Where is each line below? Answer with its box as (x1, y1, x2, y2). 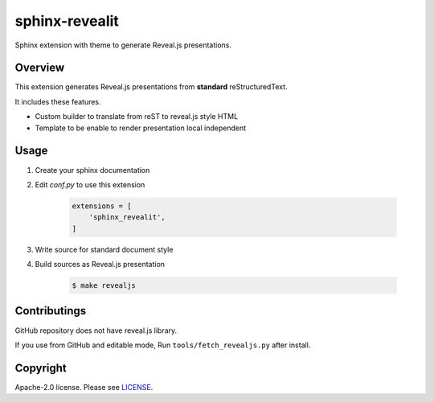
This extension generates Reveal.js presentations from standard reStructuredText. (14, 82, 289, 92)
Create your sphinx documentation (35, 165, 150, 174)
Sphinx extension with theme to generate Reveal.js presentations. (14, 40, 232, 50)
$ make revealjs (72, 281, 137, 290)
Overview (14, 61, 65, 75)
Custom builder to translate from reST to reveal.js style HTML (35, 112, 239, 121)
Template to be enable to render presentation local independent (35, 123, 247, 133)
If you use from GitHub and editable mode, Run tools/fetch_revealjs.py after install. (14, 340, 311, 350)
